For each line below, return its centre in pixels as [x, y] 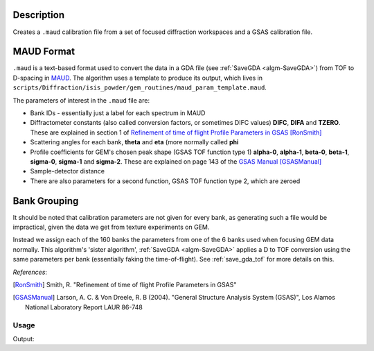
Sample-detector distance [68, 171]
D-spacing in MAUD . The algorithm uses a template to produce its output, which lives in [138, 78]
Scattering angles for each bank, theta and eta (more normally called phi [134, 142]
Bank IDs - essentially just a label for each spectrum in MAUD [118, 113]
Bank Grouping [46, 201]
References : [30, 272]
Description [39, 15]
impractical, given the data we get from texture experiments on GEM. [111, 227]
